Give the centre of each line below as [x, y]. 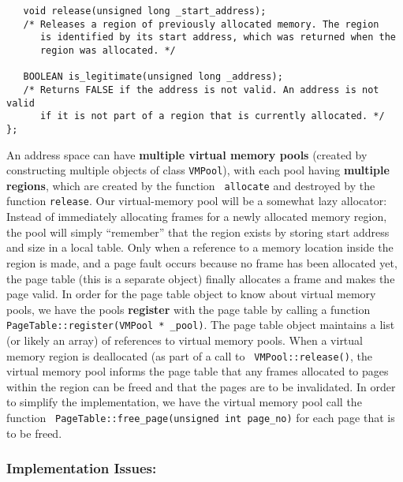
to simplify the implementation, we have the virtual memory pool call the [184, 402]
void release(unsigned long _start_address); [145, 11]
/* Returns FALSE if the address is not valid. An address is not [201, 90]
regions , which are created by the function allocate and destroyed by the [191, 185]
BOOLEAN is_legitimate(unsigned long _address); [153, 77]
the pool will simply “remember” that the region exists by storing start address [198, 232]
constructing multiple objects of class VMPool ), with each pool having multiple [198, 170]
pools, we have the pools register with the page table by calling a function [188, 309]
